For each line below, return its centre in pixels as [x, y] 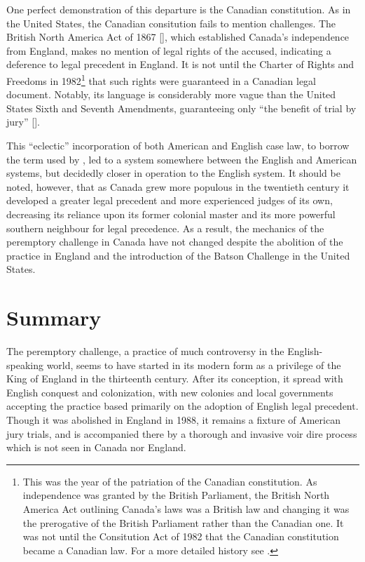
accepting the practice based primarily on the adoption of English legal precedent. [182, 406]
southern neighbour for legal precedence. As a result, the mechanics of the [165, 228]
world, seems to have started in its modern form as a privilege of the [194, 364]
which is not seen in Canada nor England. [96, 447]
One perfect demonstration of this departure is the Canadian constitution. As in [179, 9]
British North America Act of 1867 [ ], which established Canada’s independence [178, 37]
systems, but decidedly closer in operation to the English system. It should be [173, 173]
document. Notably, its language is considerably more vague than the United [171, 94]
